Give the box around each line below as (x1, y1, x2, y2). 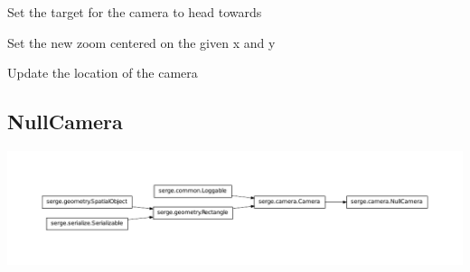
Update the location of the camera (7, 63, 198, 82)
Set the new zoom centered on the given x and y (7, 33, 276, 52)
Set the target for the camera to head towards (7, 3, 262, 21)
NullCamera (7, 108, 123, 136)
